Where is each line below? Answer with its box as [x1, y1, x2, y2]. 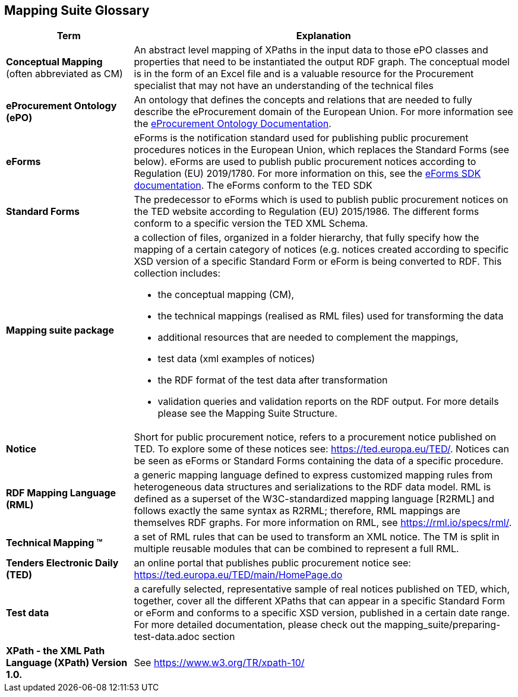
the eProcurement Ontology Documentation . [134, 118, 331, 130]
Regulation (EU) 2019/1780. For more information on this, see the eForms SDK [134, 167, 481, 180]
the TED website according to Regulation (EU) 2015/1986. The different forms [134, 205, 479, 218]
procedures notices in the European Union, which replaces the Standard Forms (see [134, 144, 510, 156]
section [202, 631, 235, 643]
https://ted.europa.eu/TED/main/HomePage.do [134, 569, 343, 581]
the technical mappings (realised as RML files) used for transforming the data [157, 310, 504, 322]
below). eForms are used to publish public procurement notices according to [134, 156, 476, 168]
